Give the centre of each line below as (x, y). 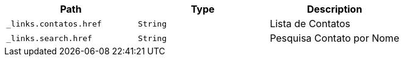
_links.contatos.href (54, 24)
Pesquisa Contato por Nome (335, 38)
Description (334, 9)
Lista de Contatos (310, 24)
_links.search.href (49, 38)
